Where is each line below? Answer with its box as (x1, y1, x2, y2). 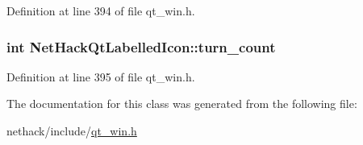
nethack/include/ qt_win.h (6, 122, 137, 139)
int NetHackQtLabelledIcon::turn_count (6, 36, 276, 56)
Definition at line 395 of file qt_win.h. (6, 68, 195, 85)
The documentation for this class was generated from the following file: (6, 95, 357, 112)
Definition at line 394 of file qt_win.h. (6, 2, 195, 19)
